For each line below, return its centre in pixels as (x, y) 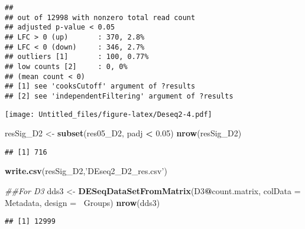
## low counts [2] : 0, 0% (66, 66)
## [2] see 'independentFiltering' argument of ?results (119, 96)
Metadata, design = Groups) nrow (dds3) (82, 202)
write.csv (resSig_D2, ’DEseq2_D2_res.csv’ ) (86, 171)
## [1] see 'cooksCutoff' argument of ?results (100, 86)
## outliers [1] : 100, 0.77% (77, 57)
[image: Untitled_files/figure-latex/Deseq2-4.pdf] (108, 114)
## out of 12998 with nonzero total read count (100, 17)
